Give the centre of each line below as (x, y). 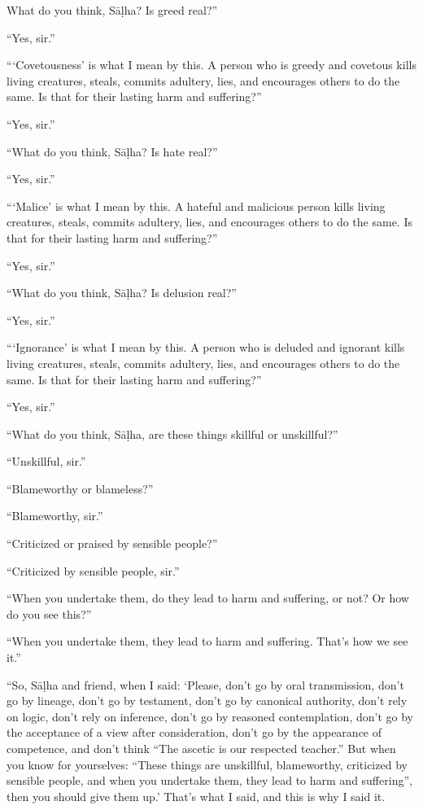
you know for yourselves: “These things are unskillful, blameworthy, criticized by (207, 764)
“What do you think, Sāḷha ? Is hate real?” (112, 151)
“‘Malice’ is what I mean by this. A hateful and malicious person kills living (196, 206)
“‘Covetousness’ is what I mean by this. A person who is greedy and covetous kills (211, 65)
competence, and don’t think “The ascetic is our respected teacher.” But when (201, 748)
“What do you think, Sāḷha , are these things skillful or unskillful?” (172, 433)
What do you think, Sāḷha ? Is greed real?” (112, 10)
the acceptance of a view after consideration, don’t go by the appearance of (194, 732)
